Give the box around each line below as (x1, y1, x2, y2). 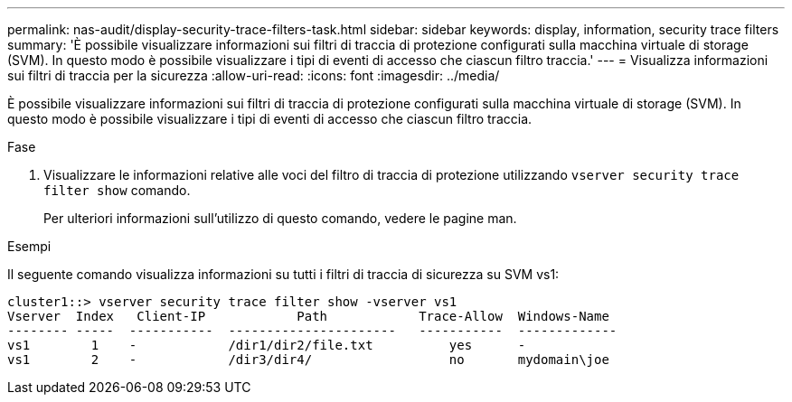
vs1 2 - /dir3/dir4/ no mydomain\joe (7, 352, 609, 367)
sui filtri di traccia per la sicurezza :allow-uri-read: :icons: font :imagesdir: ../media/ (7, 68, 500, 83)
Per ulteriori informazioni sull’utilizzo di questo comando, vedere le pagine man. (43, 210, 517, 226)
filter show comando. (43, 182, 191, 198)
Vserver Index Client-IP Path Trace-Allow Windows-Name (7, 309, 609, 323)
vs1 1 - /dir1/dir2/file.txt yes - (7, 338, 526, 352)
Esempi (7, 238, 52, 254)
